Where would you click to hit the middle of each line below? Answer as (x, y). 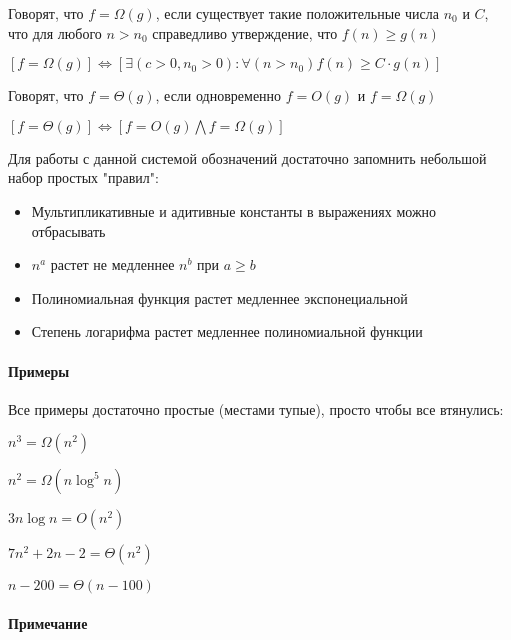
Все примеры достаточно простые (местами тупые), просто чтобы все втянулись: (256, 408)
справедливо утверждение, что (245, 32)
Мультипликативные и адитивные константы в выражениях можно (234, 210)
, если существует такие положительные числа (297, 13)
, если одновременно (218, 95)
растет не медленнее (112, 264)
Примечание (48, 622)
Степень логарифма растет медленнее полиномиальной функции (227, 331)
